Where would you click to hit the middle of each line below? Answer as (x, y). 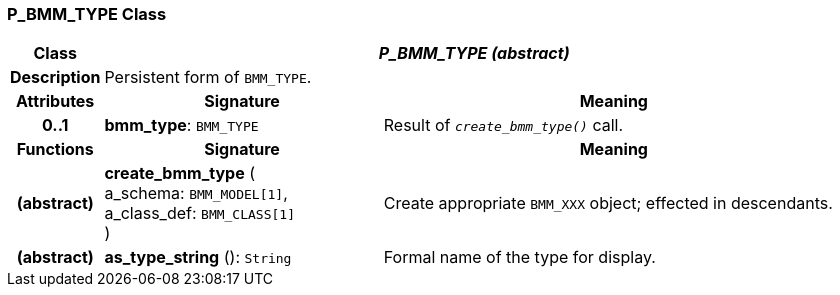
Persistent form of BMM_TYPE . (208, 77)
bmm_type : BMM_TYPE (181, 125)
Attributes (55, 101)
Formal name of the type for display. (519, 257)
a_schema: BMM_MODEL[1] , (196, 193)
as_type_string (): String (198, 257)
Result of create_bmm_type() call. (503, 125)
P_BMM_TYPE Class (87, 14)
